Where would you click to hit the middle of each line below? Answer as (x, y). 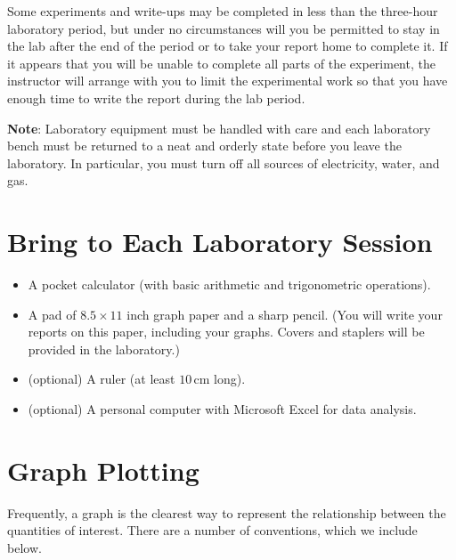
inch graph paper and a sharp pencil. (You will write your (285, 314)
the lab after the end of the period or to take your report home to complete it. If (228, 46)
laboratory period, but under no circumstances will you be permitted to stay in (224, 28)
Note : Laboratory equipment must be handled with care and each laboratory (219, 128)
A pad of (52, 314)
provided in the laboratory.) (104, 349)
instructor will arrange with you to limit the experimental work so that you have (228, 81)
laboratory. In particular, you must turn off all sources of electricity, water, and (224, 162)
